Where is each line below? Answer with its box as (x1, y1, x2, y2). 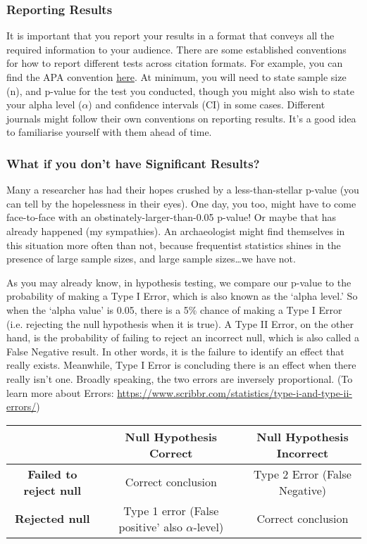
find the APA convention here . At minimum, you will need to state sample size (6, 70, 347, 84)
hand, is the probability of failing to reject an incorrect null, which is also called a (6, 330, 359, 345)
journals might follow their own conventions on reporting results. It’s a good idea (6, 110, 356, 125)
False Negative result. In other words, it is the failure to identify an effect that (6, 343, 344, 358)
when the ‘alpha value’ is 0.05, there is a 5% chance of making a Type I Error (6, 302, 342, 317)
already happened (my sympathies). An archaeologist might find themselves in (6, 223, 345, 238)
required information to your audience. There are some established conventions (6, 42, 347, 56)
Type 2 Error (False (254, 465, 352, 482)
